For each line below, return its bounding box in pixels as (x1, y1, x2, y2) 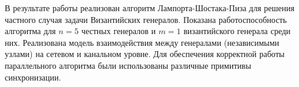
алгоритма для (5, 25, 56, 37)
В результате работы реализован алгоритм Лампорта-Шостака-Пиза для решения (5, 2, 295, 14)
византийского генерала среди (183, 25, 291, 37)
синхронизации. (5, 71, 61, 83)
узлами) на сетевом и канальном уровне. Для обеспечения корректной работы (5, 48, 285, 60)
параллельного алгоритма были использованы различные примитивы (5, 59, 251, 71)
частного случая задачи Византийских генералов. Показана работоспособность (5, 13, 287, 25)
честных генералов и (81, 25, 156, 37)
